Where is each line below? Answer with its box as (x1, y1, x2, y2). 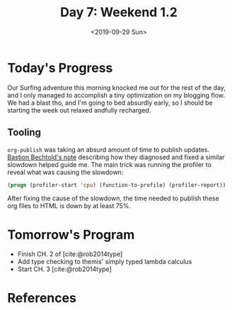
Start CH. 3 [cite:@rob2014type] (17, 265, 112, 273)
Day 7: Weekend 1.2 (59, 4, 178, 21)
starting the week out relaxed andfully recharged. (7, 105, 151, 114)
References (7, 289, 76, 306)
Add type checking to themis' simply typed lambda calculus (17, 258, 192, 266)
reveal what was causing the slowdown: (7, 168, 124, 176)
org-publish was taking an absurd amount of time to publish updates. (7, 145, 210, 154)
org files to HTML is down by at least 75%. (7, 202, 132, 210)
